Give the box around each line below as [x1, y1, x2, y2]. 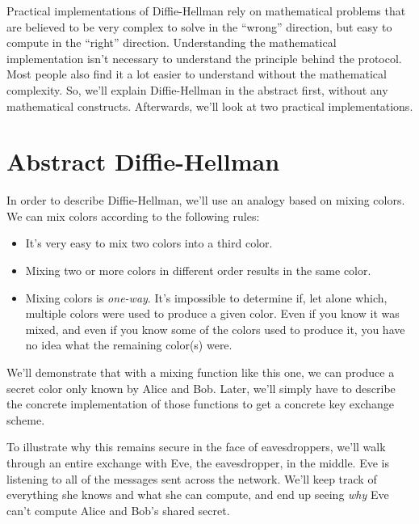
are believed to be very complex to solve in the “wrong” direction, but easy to [6, 18, 392, 35]
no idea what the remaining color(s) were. [25, 336, 233, 353]
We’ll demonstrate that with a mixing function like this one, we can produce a [6, 364, 395, 381]
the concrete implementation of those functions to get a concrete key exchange [6, 395, 395, 412]
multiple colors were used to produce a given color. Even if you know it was [25, 305, 400, 322]
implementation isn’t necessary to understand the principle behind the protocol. [6, 49, 402, 66]
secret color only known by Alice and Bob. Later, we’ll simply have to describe [6, 379, 396, 396]
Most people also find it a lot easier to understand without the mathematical [6, 65, 387, 82]
